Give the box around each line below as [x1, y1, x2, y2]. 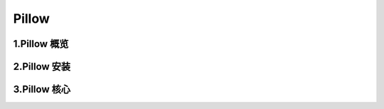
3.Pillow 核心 [13, 83, 71, 95]
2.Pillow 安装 [13, 61, 71, 73]
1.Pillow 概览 [13, 38, 69, 50]
